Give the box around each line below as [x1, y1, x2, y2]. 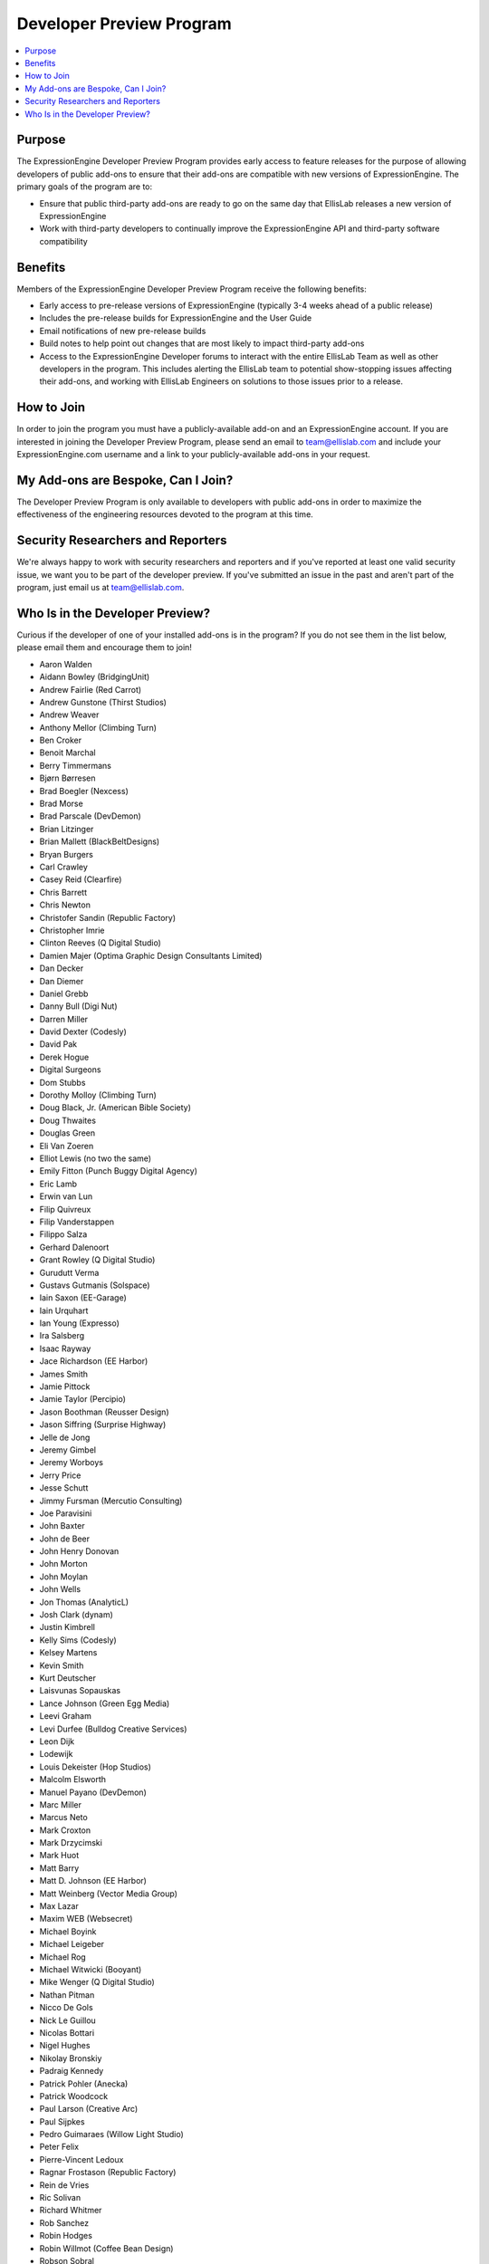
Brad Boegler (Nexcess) [39, 785, 129, 796]
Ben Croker [39, 734, 81, 746]
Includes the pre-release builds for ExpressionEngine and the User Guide [39, 312, 312, 323]
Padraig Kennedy [39, 2066, 104, 2077]
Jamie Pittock [39, 1381, 91, 1392]
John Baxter [39, 1521, 85, 1531]
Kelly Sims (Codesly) [39, 1635, 117, 1645]
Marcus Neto [39, 1812, 88, 1823]
